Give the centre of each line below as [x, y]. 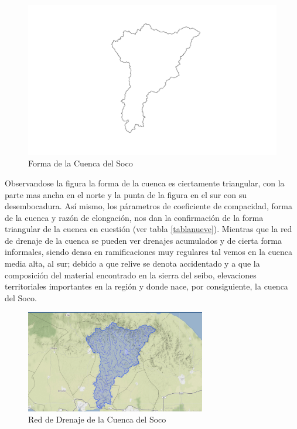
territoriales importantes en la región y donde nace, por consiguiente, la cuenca [146, 286]
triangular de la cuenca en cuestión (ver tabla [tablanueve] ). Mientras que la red [148, 229]
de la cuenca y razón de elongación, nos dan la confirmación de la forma [134, 217]
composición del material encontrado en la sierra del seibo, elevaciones [131, 275]
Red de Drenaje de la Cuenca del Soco [97, 419]
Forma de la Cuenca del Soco [81, 163]
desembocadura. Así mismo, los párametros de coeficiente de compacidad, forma [148, 206]
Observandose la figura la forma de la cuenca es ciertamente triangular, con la [145, 183]
